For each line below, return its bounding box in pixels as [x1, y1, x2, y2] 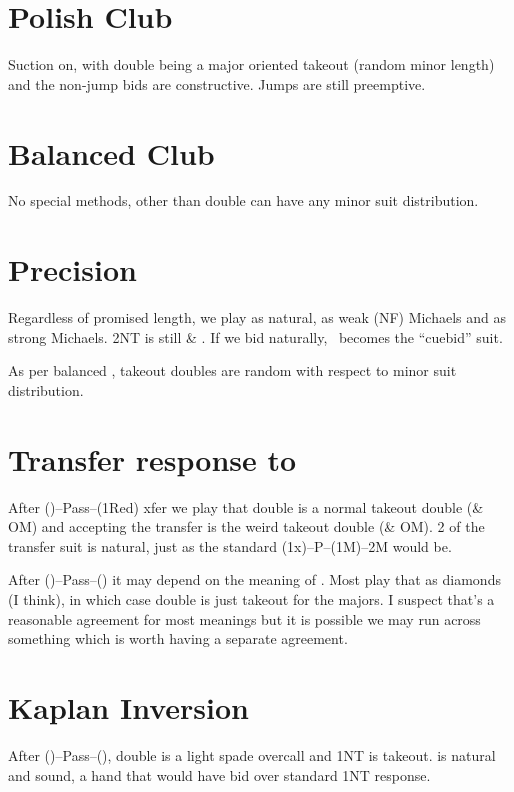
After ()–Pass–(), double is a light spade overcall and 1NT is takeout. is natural [8, 744, 496, 765]
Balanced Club [8, 132, 215, 173]
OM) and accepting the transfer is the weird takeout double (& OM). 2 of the [8, 516, 485, 537]
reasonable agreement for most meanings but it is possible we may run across [8, 608, 481, 629]
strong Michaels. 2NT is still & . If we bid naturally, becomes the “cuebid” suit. [8, 326, 503, 347]
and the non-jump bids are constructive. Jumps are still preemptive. [8, 73, 426, 94]
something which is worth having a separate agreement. [8, 628, 348, 649]
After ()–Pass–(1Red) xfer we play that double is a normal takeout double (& [8, 496, 484, 517]
